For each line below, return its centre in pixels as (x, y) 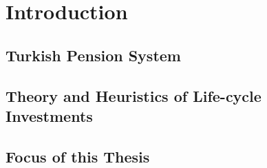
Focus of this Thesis (78, 156)
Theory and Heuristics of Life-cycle (133, 95)
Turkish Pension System (93, 55)
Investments (49, 115)
